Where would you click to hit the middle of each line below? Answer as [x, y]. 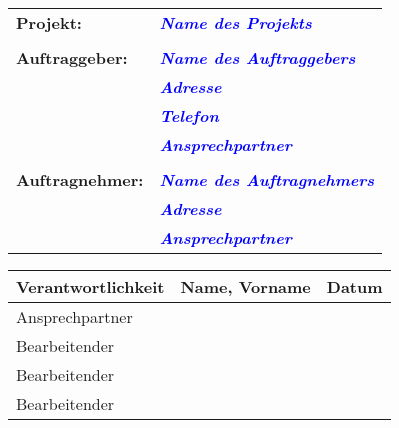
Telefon [189, 115]
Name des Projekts [235, 22]
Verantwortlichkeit [90, 286]
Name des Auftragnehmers [267, 179]
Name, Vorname [245, 286]
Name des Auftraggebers [257, 57]
